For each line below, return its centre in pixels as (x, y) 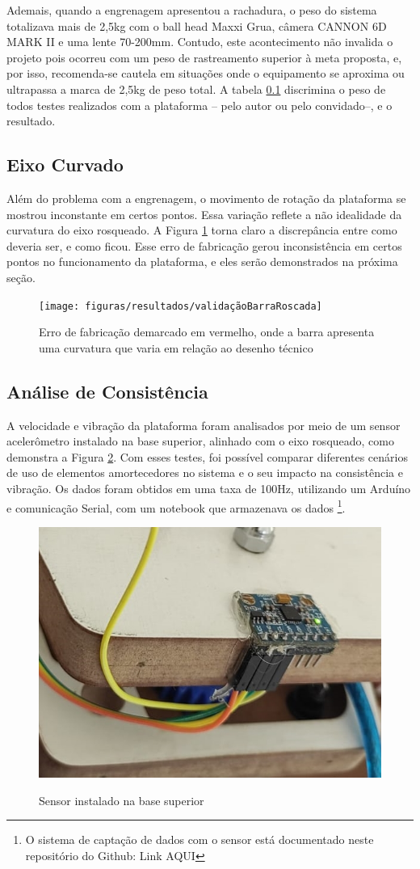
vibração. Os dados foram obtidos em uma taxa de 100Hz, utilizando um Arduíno (209, 488)
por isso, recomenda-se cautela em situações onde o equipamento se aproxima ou (206, 73)
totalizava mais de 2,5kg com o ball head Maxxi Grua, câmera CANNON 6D (197, 25)
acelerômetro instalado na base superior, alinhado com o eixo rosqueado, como (200, 441)
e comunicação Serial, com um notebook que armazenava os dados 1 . (176, 506)
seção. (21, 277)
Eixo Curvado (65, 165)
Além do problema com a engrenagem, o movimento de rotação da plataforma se (206, 198)
